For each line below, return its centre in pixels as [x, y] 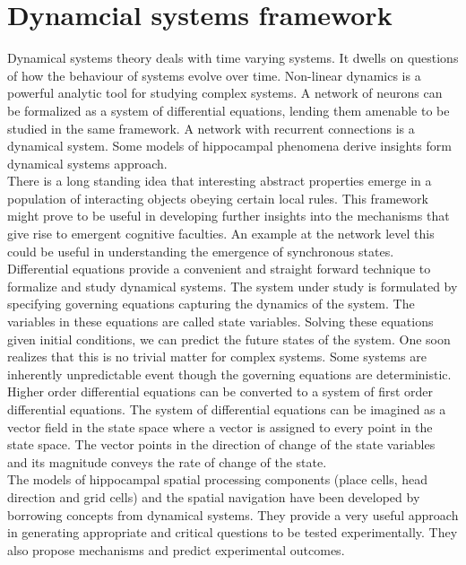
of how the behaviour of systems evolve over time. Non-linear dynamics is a [214, 75]
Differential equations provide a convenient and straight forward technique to [219, 269]
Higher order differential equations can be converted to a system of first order [220, 391]
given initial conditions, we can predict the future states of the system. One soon [229, 339]
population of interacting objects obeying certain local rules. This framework [218, 198]
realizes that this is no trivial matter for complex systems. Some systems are [217, 356]
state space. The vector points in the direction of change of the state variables [221, 444]
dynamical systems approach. [87, 163]
